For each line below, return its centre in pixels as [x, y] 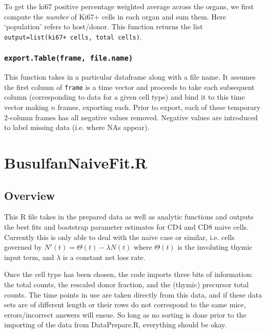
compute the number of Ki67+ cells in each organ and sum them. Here [115, 16]
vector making [26, 107]
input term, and [29, 257]
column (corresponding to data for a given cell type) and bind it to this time [125, 97]
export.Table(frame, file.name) [69, 58]
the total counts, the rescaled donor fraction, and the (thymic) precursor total [127, 284]
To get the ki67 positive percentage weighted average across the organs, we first [129, 6]
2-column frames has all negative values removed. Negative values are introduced [131, 117]
